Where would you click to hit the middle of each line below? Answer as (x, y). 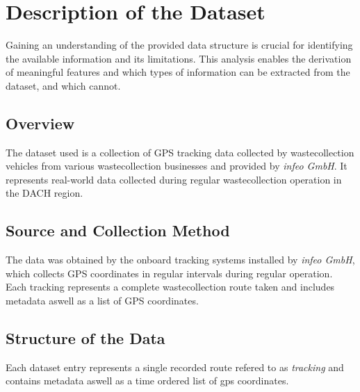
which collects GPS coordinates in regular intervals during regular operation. (169, 273)
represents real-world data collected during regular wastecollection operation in (174, 179)
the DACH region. (44, 193)
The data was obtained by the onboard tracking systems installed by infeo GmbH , (180, 260)
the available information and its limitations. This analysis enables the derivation (179, 58)
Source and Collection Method (118, 230)
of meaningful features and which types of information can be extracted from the (178, 72)
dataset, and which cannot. (63, 85)
